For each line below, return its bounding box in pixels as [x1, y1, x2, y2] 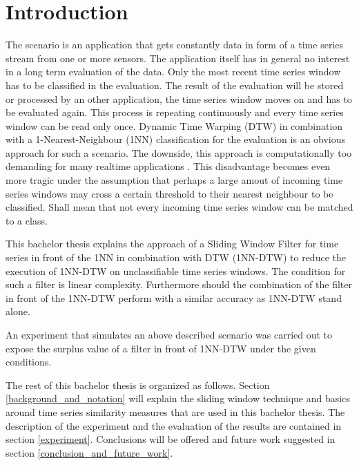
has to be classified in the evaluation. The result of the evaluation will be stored [6, 77, 344, 92]
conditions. [6, 354, 52, 369]
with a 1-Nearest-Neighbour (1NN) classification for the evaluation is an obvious [6, 132, 346, 146]
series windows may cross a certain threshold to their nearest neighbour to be [6, 186, 333, 200]
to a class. [6, 213, 48, 227]
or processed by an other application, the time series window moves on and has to [6, 91, 352, 106]
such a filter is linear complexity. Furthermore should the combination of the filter [6, 277, 352, 292]
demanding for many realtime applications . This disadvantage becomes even [6, 159, 331, 173]
